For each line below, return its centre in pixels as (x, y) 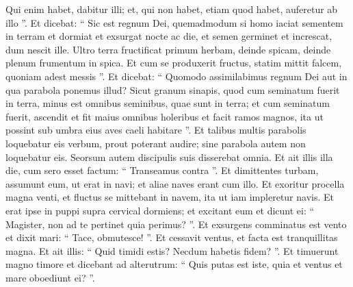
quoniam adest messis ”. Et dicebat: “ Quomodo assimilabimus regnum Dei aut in (176, 76)
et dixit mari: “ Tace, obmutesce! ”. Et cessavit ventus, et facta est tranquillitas (172, 237)
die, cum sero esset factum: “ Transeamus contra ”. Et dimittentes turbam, (162, 170)
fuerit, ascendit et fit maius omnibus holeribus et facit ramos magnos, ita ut (165, 116)
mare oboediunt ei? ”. (50, 277)
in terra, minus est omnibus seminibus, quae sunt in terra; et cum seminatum (168, 103)
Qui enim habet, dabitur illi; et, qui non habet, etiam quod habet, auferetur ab (172, 9)
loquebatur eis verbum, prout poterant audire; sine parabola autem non (156, 143)
